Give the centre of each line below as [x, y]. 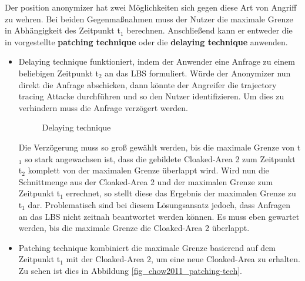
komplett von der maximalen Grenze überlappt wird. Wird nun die [148, 170]
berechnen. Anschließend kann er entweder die [210, 30]
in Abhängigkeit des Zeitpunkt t [63, 30]
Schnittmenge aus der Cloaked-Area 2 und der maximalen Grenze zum [146, 181]
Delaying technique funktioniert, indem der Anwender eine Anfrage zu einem [157, 61]
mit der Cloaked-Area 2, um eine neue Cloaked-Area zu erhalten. [183, 259]
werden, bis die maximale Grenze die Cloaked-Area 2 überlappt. [134, 228]
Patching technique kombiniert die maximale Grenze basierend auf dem [147, 247]
